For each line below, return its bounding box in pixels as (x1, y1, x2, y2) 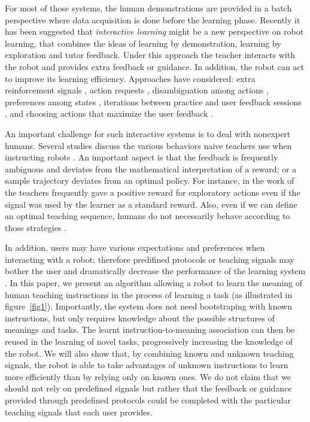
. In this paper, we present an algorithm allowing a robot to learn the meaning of (5, 277, 302, 289)
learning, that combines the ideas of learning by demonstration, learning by (5, 37, 281, 49)
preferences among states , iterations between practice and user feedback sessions (5, 95, 302, 108)
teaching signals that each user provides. (5, 405, 153, 418)
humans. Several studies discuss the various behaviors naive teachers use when (5, 139, 292, 151)
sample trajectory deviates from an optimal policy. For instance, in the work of (5, 174, 294, 187)
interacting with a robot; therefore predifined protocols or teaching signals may (5, 253, 294, 265)
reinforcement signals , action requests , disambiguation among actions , (5, 84, 269, 96)
